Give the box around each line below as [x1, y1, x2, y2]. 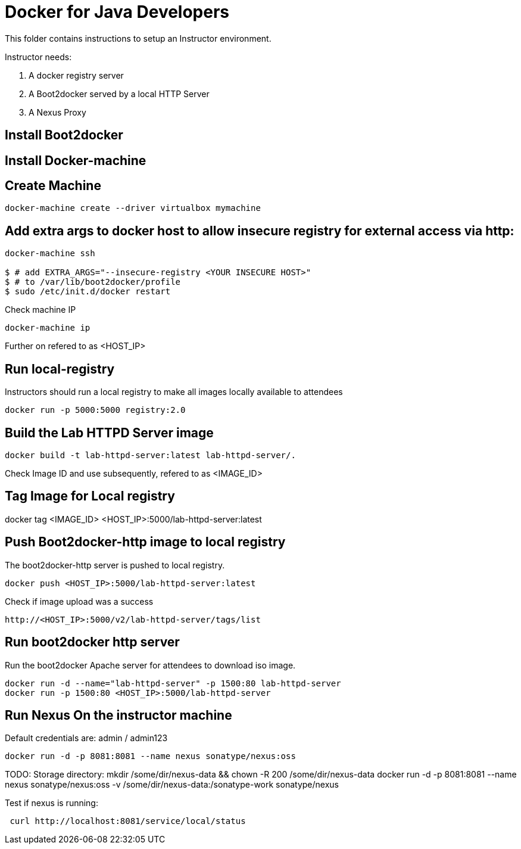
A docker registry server [29, 70, 124, 80]
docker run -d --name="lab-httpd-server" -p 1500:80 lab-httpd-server [5, 678, 341, 688]
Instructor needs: [5, 51, 72, 62]
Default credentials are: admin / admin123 [5, 733, 168, 744]
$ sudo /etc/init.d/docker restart [5, 287, 171, 297]
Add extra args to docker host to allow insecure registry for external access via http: [5, 223, 514, 238]
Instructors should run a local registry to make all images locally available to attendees [5, 387, 343, 397]
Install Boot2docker [5, 127, 123, 143]
